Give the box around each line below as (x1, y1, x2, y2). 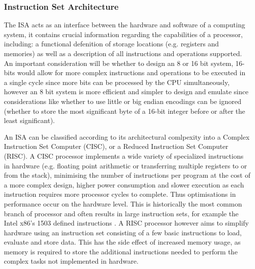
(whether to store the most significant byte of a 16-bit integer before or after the (4, 105, 245, 116)
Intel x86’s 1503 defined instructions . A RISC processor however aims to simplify (4, 218, 249, 228)
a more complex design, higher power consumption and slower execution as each (4, 179, 244, 189)
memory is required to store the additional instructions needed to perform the (4, 246, 238, 256)
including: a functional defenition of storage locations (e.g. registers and (4, 39, 219, 49)
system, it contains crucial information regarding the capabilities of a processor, (4, 29, 243, 39)
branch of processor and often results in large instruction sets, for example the (4, 208, 239, 218)
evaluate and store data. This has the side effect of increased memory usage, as (4, 237, 241, 247)
